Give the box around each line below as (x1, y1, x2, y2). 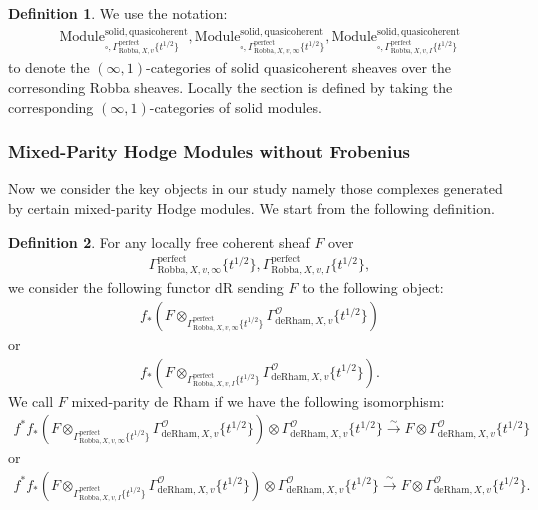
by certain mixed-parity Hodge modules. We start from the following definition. (8, 198, 495, 219)
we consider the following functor (8, 277, 211, 298)
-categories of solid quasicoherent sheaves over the (146, 57, 451, 78)
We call (8, 390, 54, 411)
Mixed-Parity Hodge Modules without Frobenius (8, 139, 411, 164)
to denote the (8, 57, 90, 78)
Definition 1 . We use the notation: (8, 3, 228, 23)
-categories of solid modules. (149, 96, 322, 117)
